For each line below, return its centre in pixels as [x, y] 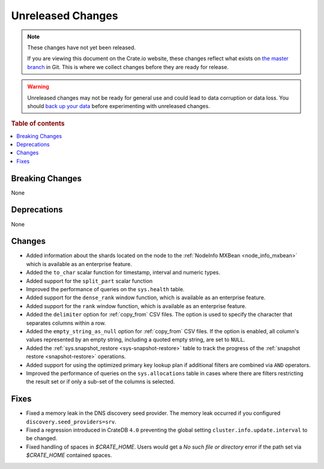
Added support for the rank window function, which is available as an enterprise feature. [136, 306]
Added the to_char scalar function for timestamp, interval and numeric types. [123, 273]
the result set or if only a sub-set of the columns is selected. [100, 382]
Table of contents [38, 124]
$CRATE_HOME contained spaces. [69, 455]
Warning [38, 86]
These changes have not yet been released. [82, 47]
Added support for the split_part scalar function [89, 281]
